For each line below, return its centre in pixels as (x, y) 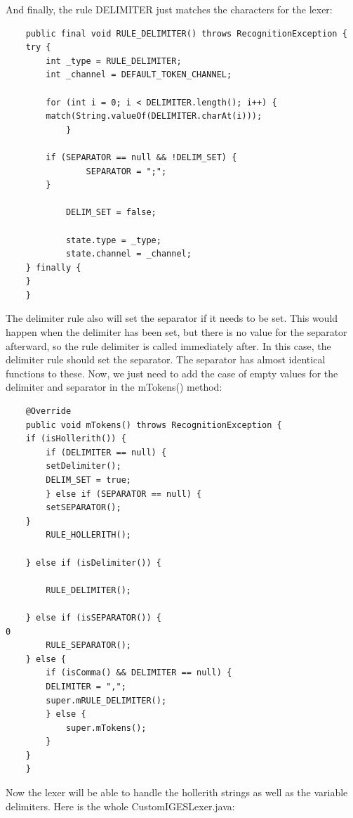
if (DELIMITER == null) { (106, 452)
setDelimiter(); (84, 466)
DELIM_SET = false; (111, 213)
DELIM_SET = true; (88, 480)
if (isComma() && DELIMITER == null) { (139, 673)
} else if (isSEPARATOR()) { (93, 617)
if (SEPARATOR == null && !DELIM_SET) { (141, 157)
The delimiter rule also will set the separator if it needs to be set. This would (172, 318)
